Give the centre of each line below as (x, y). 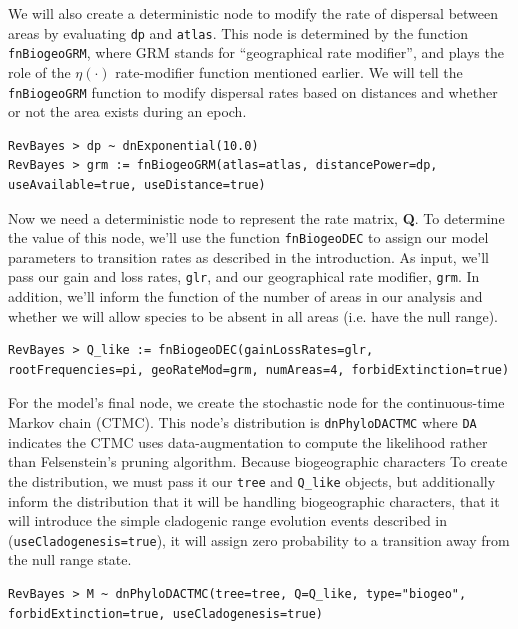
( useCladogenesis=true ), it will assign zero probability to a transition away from (259, 539)
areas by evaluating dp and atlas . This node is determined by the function (238, 32)
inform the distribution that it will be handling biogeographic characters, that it (254, 500)
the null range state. (70, 559)
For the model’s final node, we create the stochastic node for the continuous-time (256, 402)
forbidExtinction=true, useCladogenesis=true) (165, 613)
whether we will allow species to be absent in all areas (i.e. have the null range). (253, 315)
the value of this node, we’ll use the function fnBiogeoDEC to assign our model (248, 237)
